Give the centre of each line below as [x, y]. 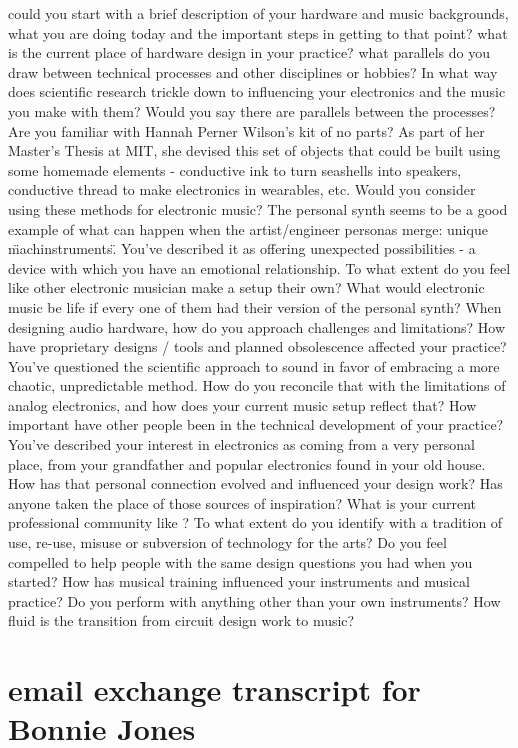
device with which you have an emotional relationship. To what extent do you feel [259, 267]
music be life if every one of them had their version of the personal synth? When [255, 306]
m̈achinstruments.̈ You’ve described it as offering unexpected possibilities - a [242, 248]
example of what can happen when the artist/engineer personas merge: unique [248, 228]
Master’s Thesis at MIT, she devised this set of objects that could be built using [254, 150]
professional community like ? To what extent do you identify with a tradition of [255, 522]
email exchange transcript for [214, 689]
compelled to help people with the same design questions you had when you [240, 561]
